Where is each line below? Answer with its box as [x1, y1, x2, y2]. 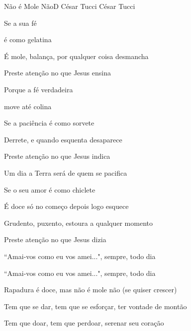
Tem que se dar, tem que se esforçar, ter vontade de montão [4, 301, 187, 311]
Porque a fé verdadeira [4, 84, 73, 94]
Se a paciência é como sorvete [4, 118, 95, 128]
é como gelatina [4, 34, 52, 45]
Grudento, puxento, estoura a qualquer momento [4, 217, 153, 228]
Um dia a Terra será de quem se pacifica [4, 167, 127, 178]
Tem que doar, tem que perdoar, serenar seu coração [4, 318, 164, 328]
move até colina [4, 101, 52, 111]
